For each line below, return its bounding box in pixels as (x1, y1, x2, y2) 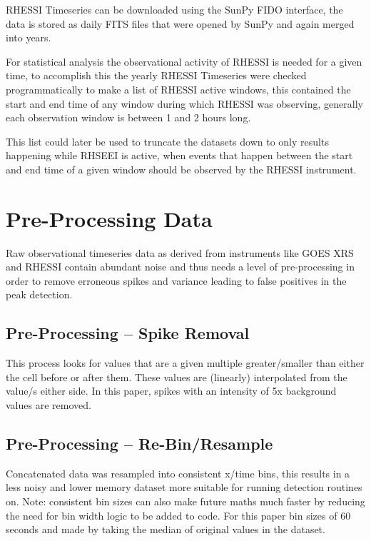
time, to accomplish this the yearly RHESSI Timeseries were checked (6, 68, 307, 83)
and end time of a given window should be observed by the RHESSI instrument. (6, 161, 357, 176)
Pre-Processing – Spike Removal (6, 322, 250, 344)
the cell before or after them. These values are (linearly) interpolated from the (6, 369, 347, 384)
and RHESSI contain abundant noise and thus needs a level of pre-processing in (6, 259, 355, 274)
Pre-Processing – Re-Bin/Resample (6, 433, 273, 454)
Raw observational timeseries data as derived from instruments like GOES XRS (6, 245, 354, 260)
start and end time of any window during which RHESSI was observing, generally (6, 96, 363, 111)
